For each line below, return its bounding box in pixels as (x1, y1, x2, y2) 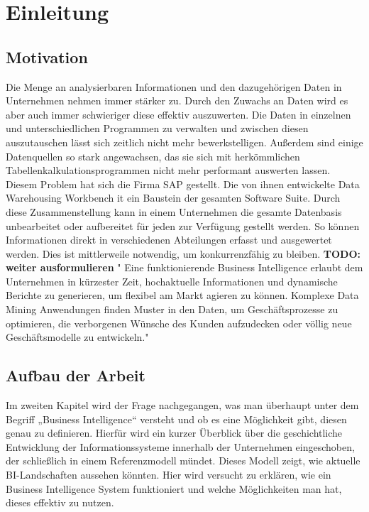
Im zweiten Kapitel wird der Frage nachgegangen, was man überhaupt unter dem (6, 398, 359, 413)
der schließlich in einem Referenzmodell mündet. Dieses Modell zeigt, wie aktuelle (6, 453, 360, 468)
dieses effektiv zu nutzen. (6, 495, 114, 510)
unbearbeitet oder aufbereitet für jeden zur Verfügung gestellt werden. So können (6, 218, 360, 233)
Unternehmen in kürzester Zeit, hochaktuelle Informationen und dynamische (6, 273, 338, 288)
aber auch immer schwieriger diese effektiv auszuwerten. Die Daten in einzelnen (6, 107, 351, 121)
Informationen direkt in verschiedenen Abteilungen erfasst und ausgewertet (6, 232, 332, 247)
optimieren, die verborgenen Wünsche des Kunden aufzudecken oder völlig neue (6, 315, 352, 330)
